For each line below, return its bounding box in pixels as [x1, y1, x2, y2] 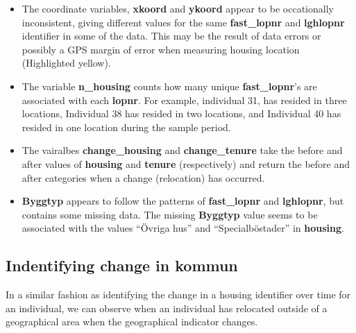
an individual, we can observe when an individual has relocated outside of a [6, 300, 328, 315]
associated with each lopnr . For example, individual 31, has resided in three [22, 92, 347, 107]
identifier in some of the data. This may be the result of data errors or [22, 28, 321, 43]
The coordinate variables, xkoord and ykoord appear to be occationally [22, 1, 334, 15]
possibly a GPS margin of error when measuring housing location [22, 42, 300, 56]
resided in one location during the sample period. [22, 119, 231, 134]
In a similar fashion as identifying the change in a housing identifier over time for [6, 287, 351, 302]
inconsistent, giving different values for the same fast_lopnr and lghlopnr [22, 15, 345, 29]
